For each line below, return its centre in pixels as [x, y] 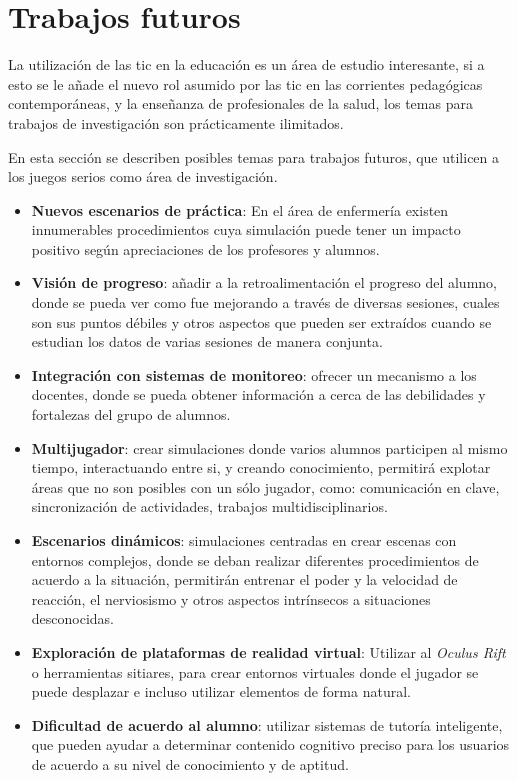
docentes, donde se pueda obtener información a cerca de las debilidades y [258, 394]
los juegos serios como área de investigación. [143, 176]
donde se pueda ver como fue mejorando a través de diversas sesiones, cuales [265, 302]
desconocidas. [73, 618]
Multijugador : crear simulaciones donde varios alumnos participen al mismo [269, 447]
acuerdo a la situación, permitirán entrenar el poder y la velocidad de [244, 579]
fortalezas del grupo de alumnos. [131, 414]
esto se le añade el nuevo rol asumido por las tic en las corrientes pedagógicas [245, 83]
